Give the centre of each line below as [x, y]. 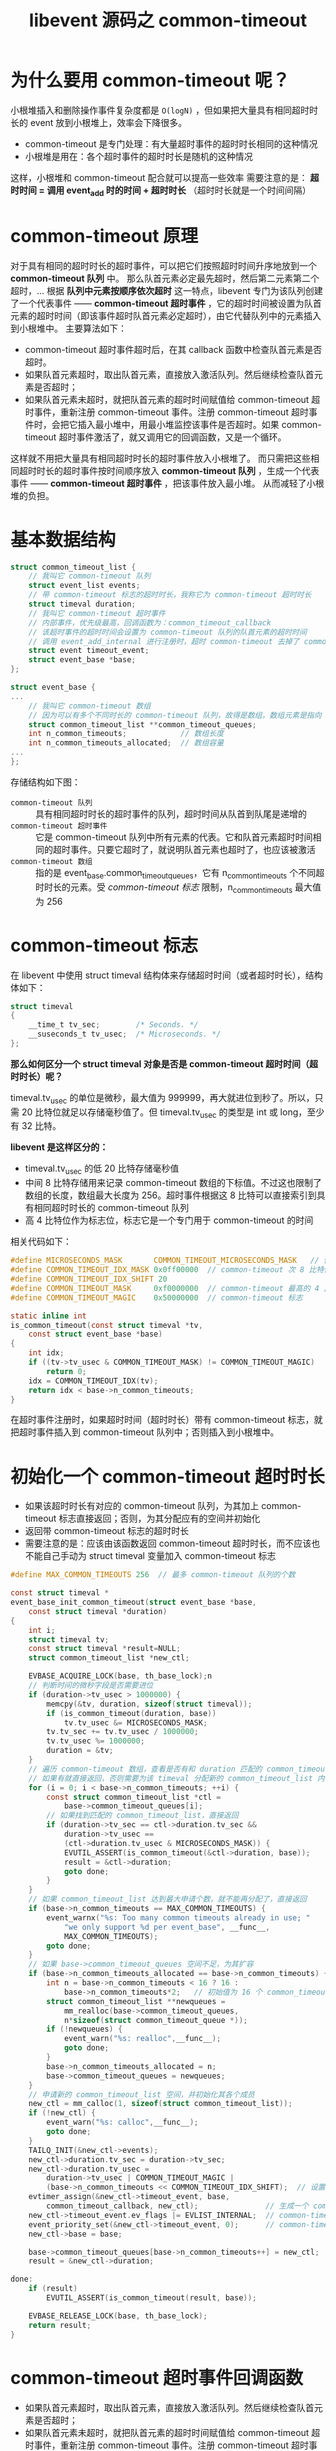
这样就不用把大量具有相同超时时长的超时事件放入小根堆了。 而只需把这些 [160, 458]
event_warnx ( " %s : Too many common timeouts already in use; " [178, 1917]
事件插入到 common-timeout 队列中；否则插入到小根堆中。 [158, 1432]
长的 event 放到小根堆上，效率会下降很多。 [99, 122]
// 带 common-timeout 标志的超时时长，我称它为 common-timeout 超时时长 [170, 595]
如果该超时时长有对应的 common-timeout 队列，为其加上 [142, 1506]
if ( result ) [53, 2289]
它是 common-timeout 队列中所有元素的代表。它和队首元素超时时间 [174, 837]
